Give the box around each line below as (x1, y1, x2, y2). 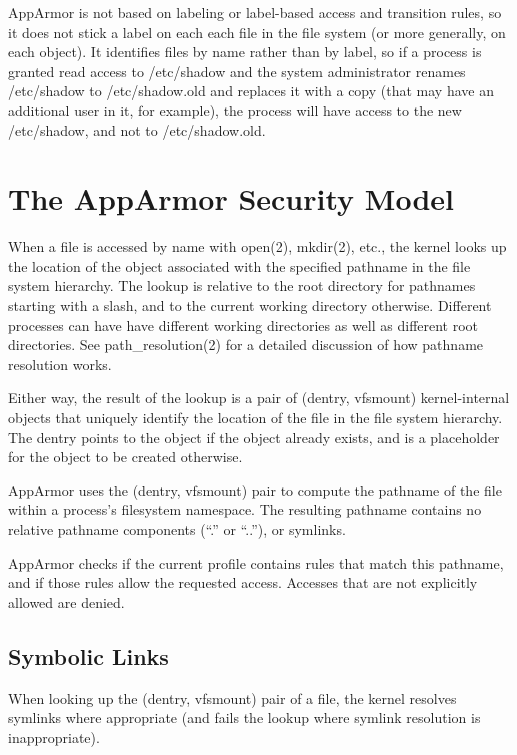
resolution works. (8, 353, 112, 374)
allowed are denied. (8, 591, 125, 612)
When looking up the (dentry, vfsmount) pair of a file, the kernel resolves (8, 687, 457, 708)
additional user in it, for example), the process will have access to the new (8, 99, 462, 120)
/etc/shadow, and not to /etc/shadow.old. (8, 119, 266, 140)
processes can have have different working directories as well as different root (8, 314, 479, 335)
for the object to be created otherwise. (8, 446, 243, 467)
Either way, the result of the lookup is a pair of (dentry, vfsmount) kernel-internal (8, 387, 510, 408)
